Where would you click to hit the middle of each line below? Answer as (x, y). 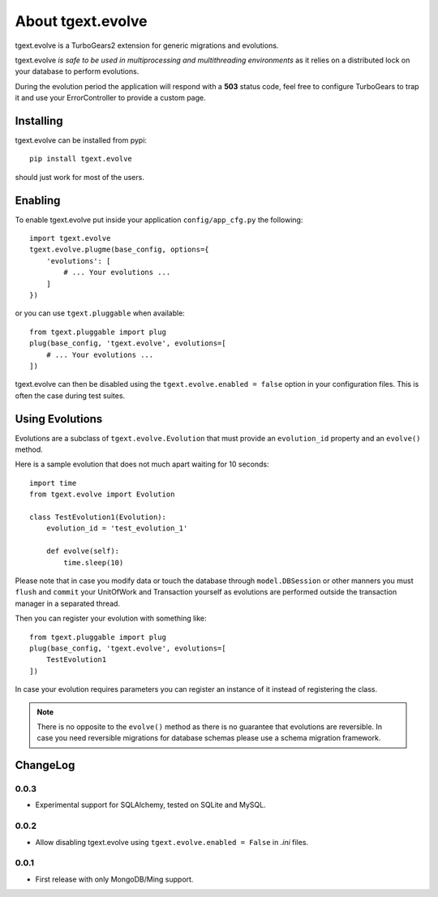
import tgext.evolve (70, 238)
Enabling (38, 200)
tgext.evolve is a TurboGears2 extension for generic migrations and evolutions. (147, 45)
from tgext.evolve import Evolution (102, 494)
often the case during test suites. (70, 395)
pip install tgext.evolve (81, 159)
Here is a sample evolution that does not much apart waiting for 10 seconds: (142, 464)
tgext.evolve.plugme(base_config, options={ (120, 250)
